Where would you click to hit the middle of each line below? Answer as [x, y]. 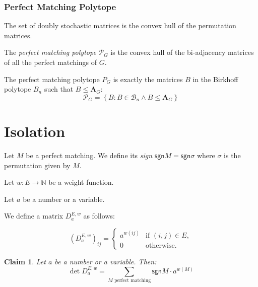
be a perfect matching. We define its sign [89, 155]
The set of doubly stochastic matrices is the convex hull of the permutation [120, 25]
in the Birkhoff [215, 79]
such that [59, 89]
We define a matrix [34, 216]
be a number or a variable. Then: [106, 261]
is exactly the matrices [148, 79]
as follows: [99, 216]
